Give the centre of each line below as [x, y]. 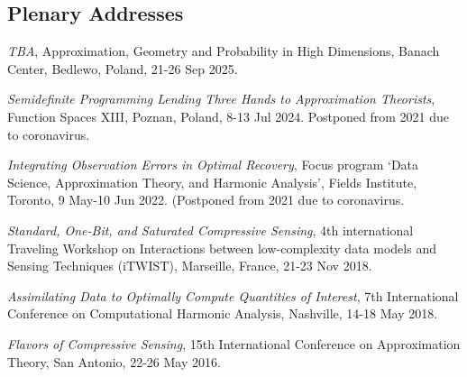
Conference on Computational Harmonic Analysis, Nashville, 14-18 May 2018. [223, 313]
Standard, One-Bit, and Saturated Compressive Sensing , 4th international [211, 230]
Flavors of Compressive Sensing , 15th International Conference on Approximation [234, 343]
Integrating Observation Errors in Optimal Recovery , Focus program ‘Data [213, 165]
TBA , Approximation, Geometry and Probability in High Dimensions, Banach [224, 51]
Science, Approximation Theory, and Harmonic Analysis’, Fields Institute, [212, 182]
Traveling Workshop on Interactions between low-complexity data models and [222, 248]
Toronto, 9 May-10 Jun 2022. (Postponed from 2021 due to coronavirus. [206, 200]
